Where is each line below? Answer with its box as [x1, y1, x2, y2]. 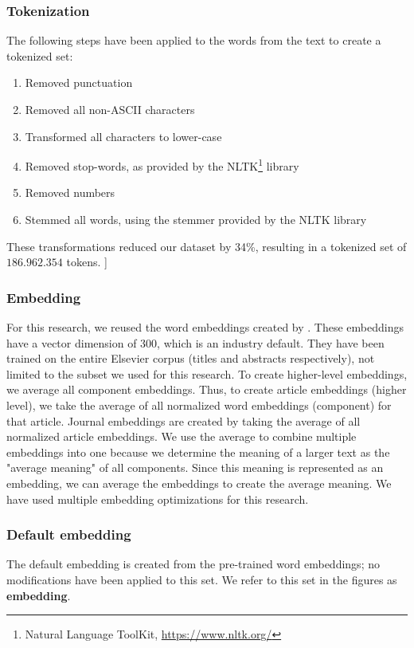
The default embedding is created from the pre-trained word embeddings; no [6, 556, 380, 572]
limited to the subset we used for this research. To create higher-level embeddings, [6, 365, 408, 382]
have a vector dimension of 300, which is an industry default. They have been [6, 334, 385, 351]
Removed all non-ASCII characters [25, 101, 195, 117]
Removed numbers [25, 184, 115, 201]
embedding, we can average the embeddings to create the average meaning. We [6, 474, 392, 491]
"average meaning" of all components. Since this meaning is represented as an [6, 459, 384, 476]
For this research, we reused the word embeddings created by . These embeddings [6, 319, 404, 336]
